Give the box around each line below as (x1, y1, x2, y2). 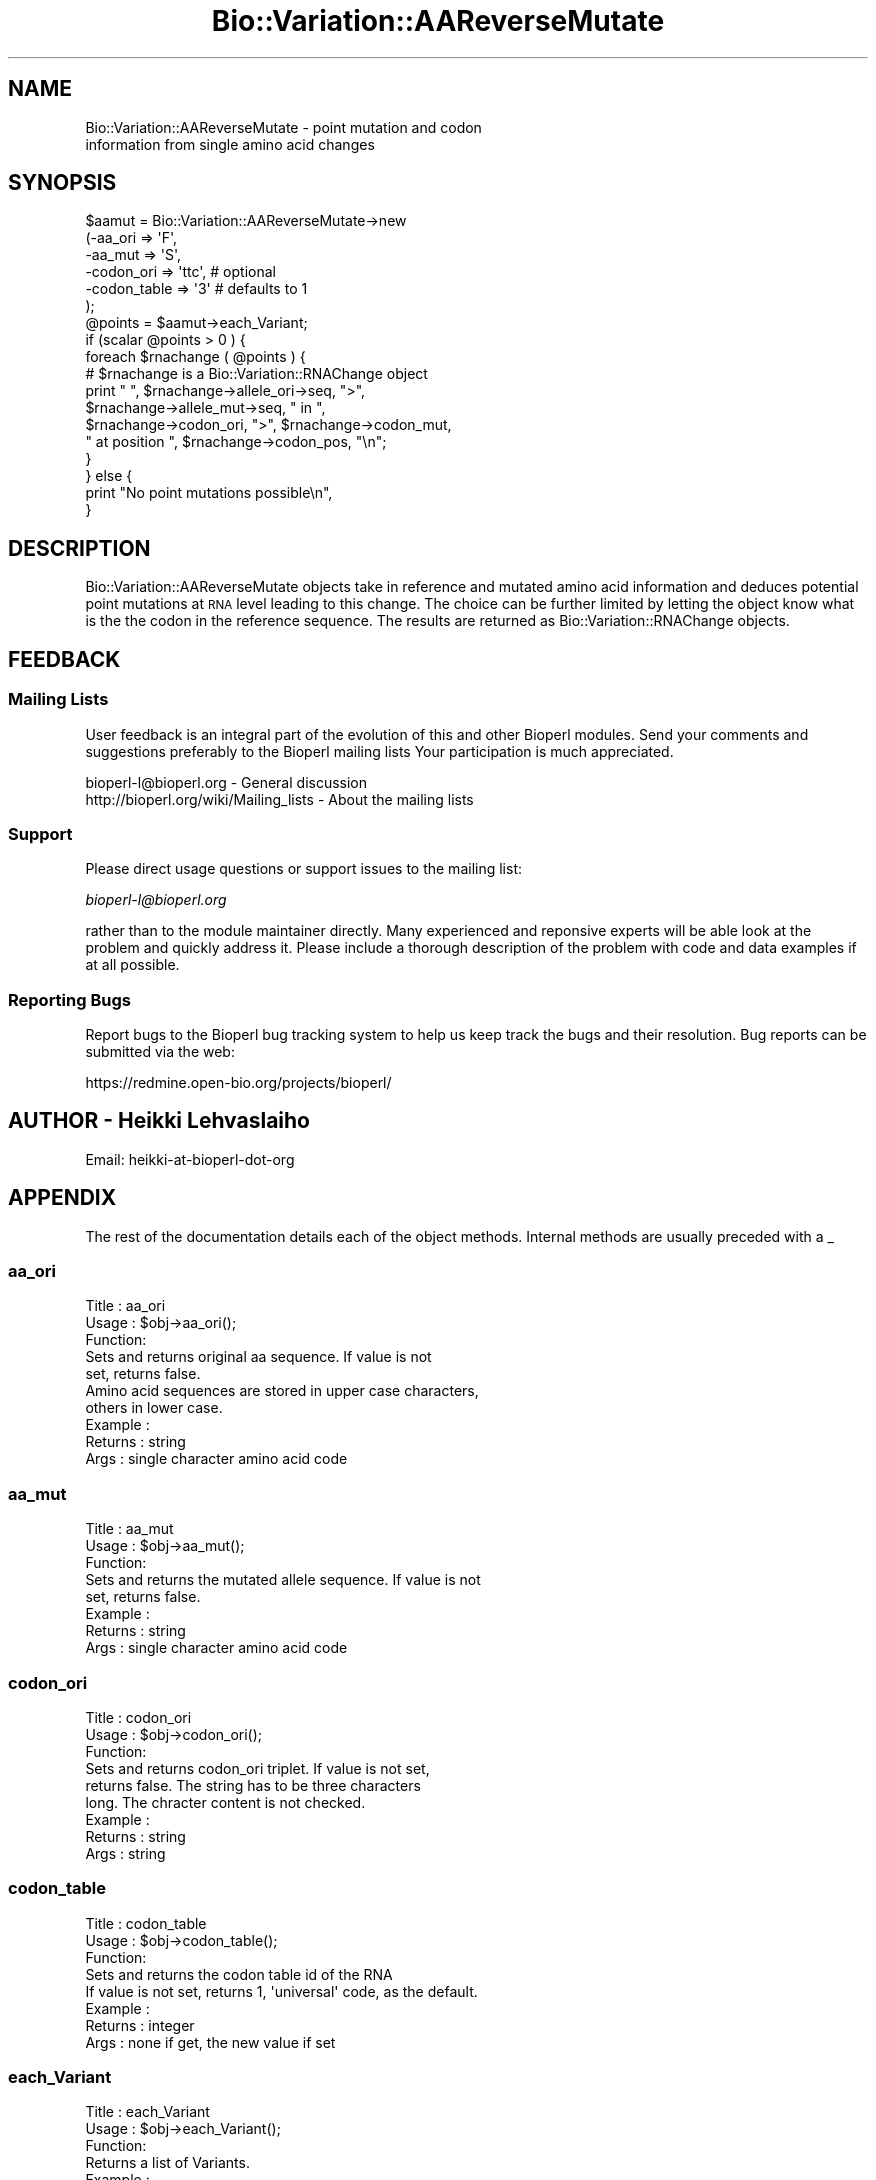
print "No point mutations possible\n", (85, 484, 333, 502)
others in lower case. (85, 1399, 223, 1417)
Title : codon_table (85, 1914, 207, 1932)
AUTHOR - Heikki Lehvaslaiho (8, 1108, 310, 1134)
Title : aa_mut (85, 1520, 174, 1538)
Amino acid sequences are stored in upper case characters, (85, 1382, 479, 1400)
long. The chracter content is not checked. (85, 1793, 366, 1811)
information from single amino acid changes (85, 135, 375, 153)
